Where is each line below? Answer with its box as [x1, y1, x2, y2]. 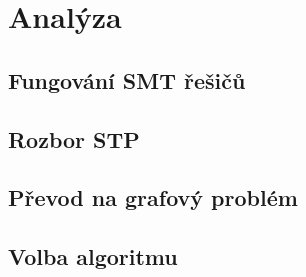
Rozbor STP [8, 123, 140, 154]
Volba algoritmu [8, 241, 178, 272]
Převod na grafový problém [8, 182, 298, 213]
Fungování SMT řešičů [8, 64, 246, 95]
